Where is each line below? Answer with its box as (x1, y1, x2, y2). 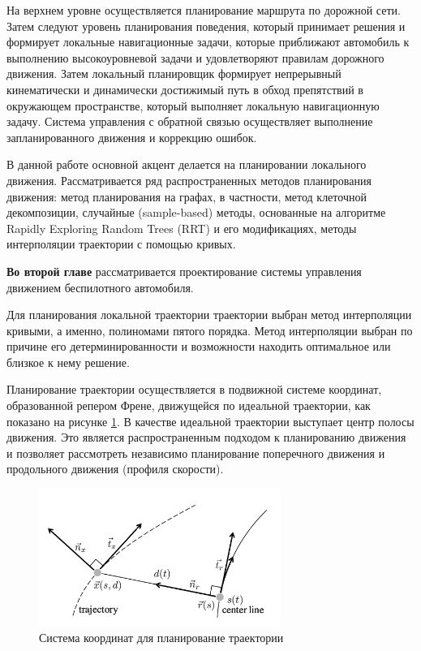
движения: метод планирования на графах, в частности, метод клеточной (6, 188, 367, 205)
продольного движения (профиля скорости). (6, 460, 224, 477)
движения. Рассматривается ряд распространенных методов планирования (6, 171, 372, 188)
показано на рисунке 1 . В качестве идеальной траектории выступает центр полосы (6, 412, 415, 429)
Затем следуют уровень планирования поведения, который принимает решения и (6, 17, 406, 34)
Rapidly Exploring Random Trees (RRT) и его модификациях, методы (6, 219, 357, 236)
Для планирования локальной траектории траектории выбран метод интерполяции (6, 306, 412, 323)
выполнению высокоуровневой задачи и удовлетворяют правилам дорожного (6, 49, 384, 66)
